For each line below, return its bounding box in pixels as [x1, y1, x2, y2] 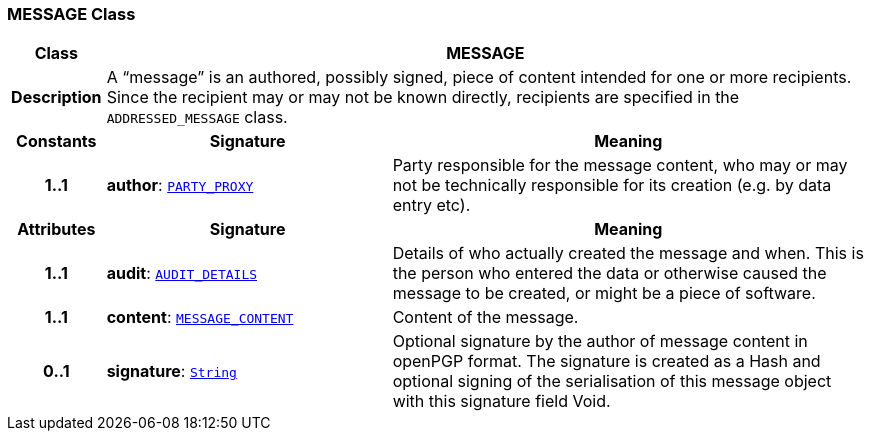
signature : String [106, 361, 237, 382]
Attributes [17, 219, 96, 240]
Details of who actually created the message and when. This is [392, 243, 864, 264]
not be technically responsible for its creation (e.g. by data [392, 175, 832, 196]
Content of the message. [392, 307, 579, 328]
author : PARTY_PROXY [106, 175, 254, 196]
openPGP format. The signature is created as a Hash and [392, 351, 821, 372]
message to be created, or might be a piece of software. [392, 283, 816, 304]
